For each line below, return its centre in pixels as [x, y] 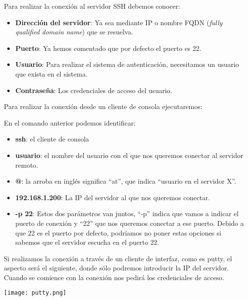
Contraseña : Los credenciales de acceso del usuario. [94, 90]
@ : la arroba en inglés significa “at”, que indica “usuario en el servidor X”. [126, 181]
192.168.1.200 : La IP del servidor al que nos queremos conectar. [113, 197]
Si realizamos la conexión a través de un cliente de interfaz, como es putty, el [118, 258]
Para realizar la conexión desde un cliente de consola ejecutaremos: [103, 106]
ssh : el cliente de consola [52, 139]
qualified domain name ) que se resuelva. [74, 32]
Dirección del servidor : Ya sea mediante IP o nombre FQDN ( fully [119, 22]
